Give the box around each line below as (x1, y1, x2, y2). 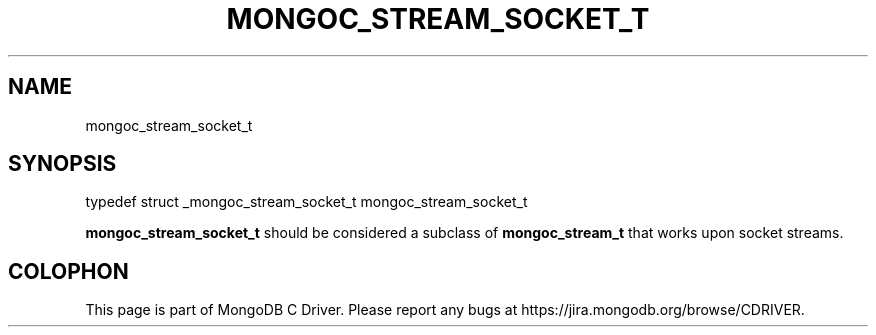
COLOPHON (8, 258, 129, 284)
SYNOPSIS (8, 151, 117, 177)
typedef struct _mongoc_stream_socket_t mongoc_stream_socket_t (85, 193, 528, 211)
